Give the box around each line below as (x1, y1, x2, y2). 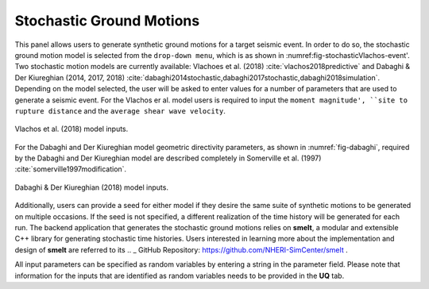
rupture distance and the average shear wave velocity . (14, 106, 226, 115)
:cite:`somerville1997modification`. (14, 164, 127, 174)
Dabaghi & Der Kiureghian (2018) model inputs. (14, 183, 168, 192)
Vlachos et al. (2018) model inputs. (14, 124, 129, 134)
